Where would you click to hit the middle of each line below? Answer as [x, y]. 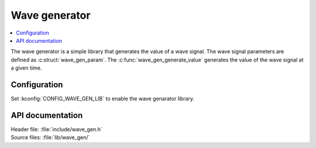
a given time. [26, 68]
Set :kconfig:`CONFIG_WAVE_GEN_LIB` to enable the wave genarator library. [103, 99]
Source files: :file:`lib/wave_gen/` [50, 137]
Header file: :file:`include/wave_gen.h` [56, 129]
